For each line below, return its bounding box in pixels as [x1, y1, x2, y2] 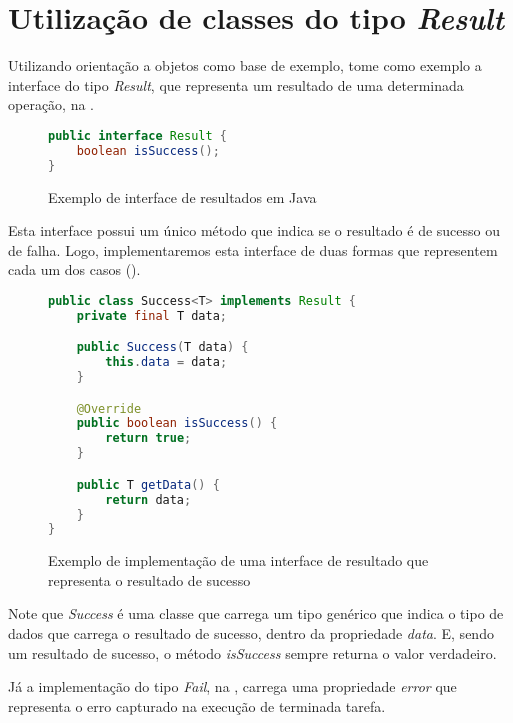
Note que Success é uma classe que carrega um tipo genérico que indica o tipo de [8, 603, 504, 624]
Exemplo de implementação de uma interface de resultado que [48, 550, 429, 571]
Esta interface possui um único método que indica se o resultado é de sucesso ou [8, 220, 500, 241]
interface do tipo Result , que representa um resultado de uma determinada [8, 74, 464, 95]
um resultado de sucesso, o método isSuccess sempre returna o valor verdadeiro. [8, 642, 497, 663]
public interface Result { [48, 128, 228, 143]
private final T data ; [76, 308, 228, 323]
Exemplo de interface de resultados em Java [48, 186, 317, 207]
